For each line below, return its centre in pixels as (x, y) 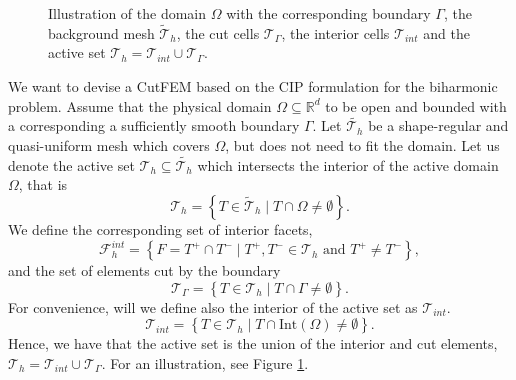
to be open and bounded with (416, 105)
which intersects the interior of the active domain (348, 164)
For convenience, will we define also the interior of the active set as (213, 306)
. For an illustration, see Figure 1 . (205, 362)
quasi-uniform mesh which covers (109, 145)
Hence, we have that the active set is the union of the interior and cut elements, (253, 343)
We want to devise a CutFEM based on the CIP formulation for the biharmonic (253, 86)
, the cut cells (218, 32)
